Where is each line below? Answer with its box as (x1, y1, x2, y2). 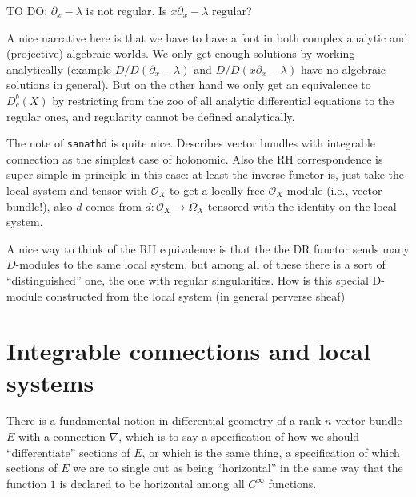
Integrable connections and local (6, 334, 370, 367)
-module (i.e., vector (283, 182, 382, 198)
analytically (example (6, 60, 112, 77)
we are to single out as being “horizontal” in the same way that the (73, 459, 403, 476)
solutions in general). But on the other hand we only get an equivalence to (6, 76, 371, 93)
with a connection (18, 428, 106, 445)
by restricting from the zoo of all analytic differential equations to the (52, 91, 394, 108)
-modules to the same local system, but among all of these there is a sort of (15, 256, 386, 273)
